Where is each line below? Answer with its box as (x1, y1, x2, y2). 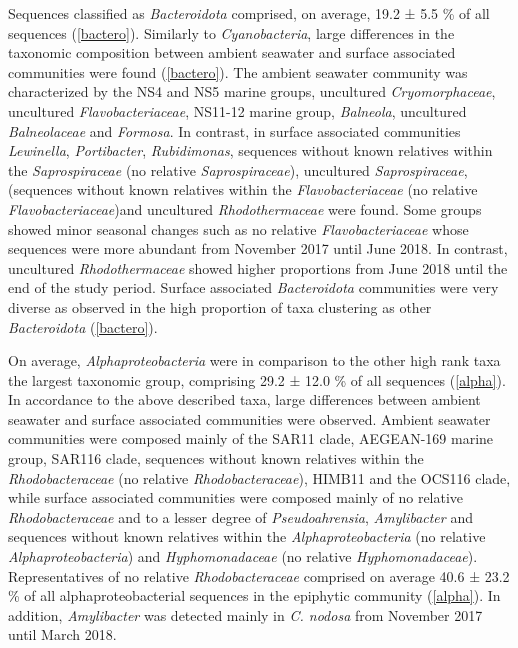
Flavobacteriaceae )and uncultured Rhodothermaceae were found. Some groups (8, 198, 482, 219)
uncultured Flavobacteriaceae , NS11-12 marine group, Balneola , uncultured (8, 100, 467, 121)
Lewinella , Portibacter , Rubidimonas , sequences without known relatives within (8, 140, 493, 161)
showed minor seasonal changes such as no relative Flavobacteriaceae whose (8, 218, 469, 239)
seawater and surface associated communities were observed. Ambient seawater (8, 408, 491, 429)
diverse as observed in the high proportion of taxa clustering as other (8, 296, 432, 317)
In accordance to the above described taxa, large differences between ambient (8, 389, 481, 410)
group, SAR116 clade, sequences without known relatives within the (8, 448, 424, 469)
